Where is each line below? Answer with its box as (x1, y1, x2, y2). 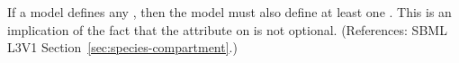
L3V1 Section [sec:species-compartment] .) (7, 38, 238, 57)
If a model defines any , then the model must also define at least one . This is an (7, 3, 452, 21)
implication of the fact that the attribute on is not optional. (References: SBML (7, 20, 447, 39)
